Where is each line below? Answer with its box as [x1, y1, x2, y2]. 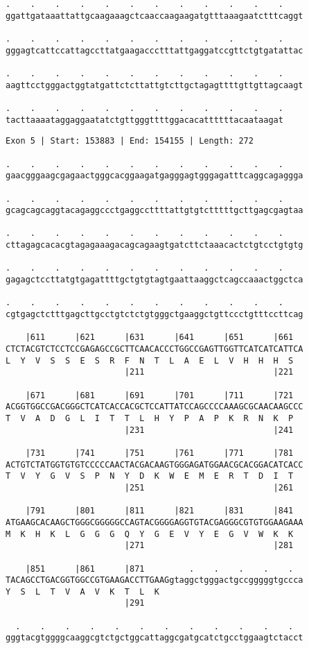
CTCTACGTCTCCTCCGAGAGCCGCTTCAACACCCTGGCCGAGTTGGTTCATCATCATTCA [6, 344, 303, 355]
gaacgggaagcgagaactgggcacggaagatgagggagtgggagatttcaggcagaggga [6, 171, 303, 181]
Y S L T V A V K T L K [6, 586, 159, 597]
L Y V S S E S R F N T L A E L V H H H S [6, 355, 294, 366]
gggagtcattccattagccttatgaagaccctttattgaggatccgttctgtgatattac [6, 45, 303, 56]
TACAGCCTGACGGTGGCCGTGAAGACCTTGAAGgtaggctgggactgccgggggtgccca [6, 575, 303, 586]
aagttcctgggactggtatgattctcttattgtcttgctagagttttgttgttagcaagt [6, 80, 303, 90]
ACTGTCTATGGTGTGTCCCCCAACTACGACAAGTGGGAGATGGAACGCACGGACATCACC [6, 459, 303, 470]
